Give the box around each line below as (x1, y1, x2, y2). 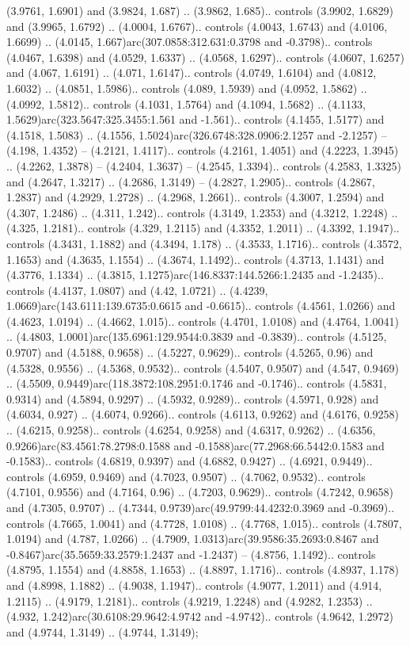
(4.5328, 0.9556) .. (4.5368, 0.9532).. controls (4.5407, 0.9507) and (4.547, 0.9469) (6, 359, 399, 376)
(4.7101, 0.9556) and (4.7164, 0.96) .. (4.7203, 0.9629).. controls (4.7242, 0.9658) (6, 484, 393, 500)
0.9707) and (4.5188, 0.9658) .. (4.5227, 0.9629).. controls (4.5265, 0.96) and (6, 344, 374, 361)
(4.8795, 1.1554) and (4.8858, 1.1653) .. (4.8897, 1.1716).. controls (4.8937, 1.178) (6, 561, 399, 578)
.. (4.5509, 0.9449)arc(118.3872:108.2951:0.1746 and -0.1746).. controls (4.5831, (6, 375, 387, 392)
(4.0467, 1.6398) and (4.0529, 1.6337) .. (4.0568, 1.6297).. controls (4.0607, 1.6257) (6, 48, 404, 65)
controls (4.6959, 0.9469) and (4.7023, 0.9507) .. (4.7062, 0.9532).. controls (6, 468, 366, 484)
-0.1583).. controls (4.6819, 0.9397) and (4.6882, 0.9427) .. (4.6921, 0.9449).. (6, 453, 373, 469)
